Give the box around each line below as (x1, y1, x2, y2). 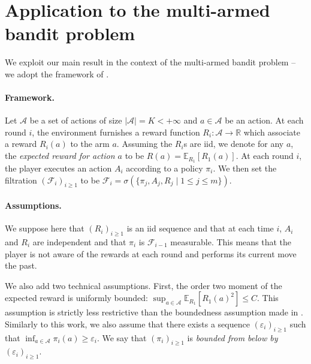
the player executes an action (5, 161, 112, 174)
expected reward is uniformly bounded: (5, 291, 149, 304)
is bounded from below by (187, 331, 278, 344)
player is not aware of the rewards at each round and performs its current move (5, 247, 297, 260)
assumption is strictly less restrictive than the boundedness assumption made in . (5, 306, 303, 318)
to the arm (70, 137, 110, 150)
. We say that (96, 331, 147, 344)
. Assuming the (116, 137, 173, 150)
